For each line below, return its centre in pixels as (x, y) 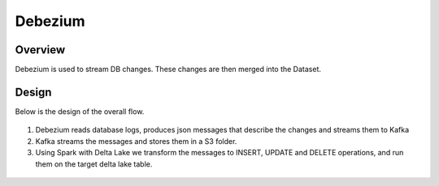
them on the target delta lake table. (94, 164)
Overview (40, 50)
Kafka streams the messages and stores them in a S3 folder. (136, 141)
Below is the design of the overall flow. (80, 111)
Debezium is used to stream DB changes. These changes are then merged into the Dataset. (168, 70)
